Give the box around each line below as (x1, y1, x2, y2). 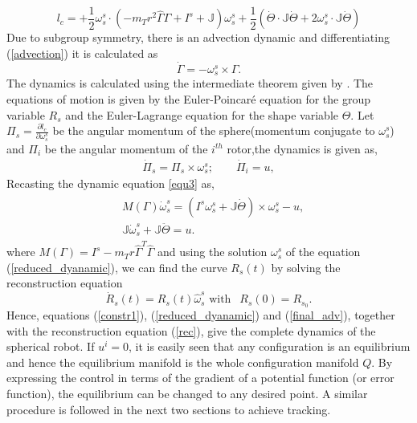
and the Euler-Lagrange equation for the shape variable (65, 106, 339, 123)
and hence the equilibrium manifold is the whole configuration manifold (6, 353, 359, 370)
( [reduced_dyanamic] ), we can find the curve (6, 258, 227, 275)
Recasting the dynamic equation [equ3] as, (6, 175, 215, 192)
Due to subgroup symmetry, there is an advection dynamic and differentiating (6, 29, 390, 46)
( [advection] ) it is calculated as (6, 45, 158, 62)
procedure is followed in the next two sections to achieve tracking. (6, 401, 331, 417)
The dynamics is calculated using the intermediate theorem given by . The (6, 75, 374, 92)
